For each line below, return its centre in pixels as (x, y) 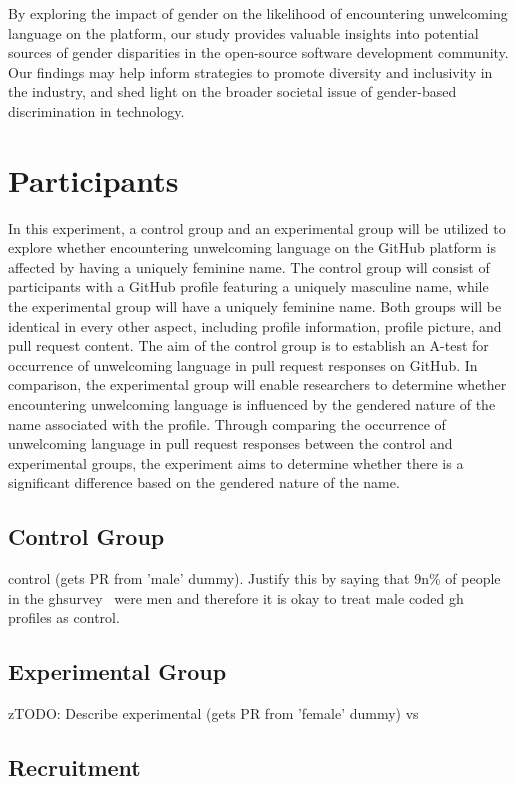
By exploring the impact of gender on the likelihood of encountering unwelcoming (258, 13)
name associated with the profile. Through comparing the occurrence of (227, 423)
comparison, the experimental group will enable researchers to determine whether (257, 384)
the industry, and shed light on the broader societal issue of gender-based (232, 91)
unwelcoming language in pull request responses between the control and (230, 443)
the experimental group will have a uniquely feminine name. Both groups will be (255, 306)
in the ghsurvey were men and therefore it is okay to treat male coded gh (236, 597)
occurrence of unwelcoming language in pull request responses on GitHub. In (243, 364)
